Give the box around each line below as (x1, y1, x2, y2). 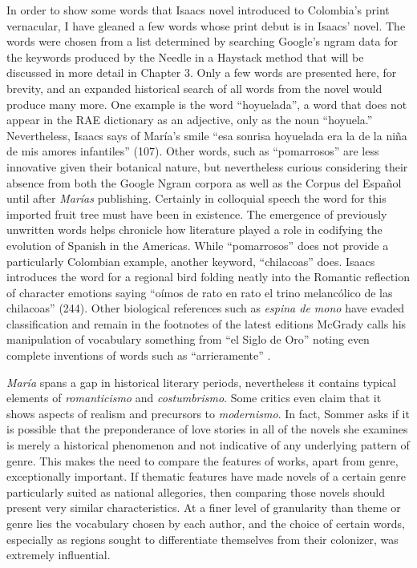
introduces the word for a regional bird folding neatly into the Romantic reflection (6, 268, 410, 285)
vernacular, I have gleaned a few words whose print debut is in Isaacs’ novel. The (6, 17, 406, 34)
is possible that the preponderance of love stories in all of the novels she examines (6, 421, 408, 437)
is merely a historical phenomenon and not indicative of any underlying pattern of (6, 437, 410, 453)
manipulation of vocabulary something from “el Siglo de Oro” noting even (6, 331, 370, 348)
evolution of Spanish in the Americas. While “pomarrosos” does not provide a (6, 236, 389, 253)
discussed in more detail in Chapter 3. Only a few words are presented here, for (6, 64, 397, 81)
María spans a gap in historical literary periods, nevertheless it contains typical (6, 373, 396, 390)
